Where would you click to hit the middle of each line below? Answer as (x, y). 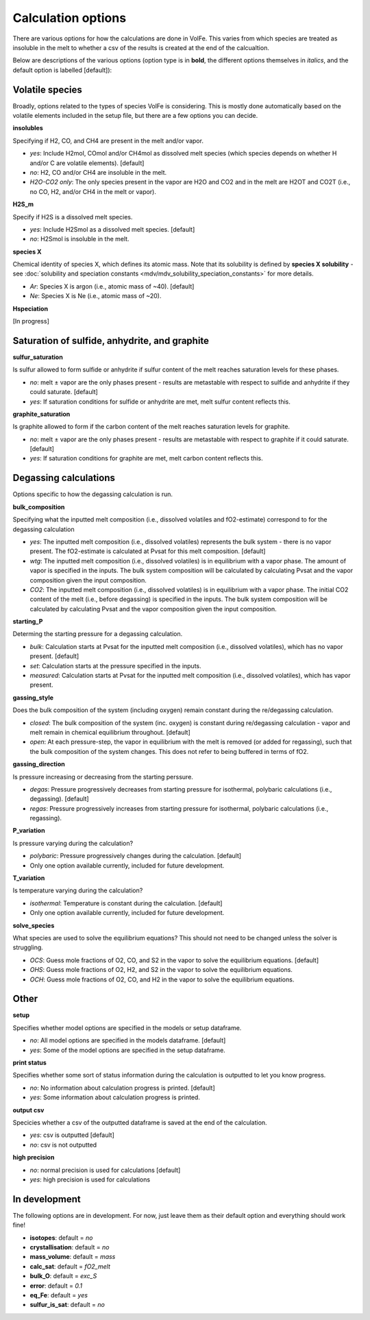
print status (30, 1063)
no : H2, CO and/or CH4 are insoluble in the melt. (98, 172)
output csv (28, 1110)
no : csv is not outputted (63, 1145)
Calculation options (70, 18)
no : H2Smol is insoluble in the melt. (79, 239)
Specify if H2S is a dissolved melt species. (73, 217)
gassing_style (33, 697)
